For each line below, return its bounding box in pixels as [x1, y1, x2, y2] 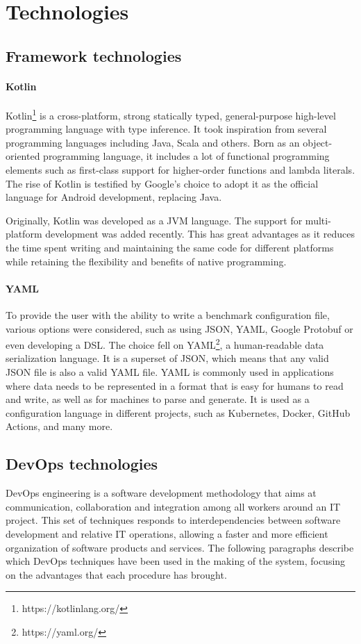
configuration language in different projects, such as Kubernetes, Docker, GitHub [6, 405, 351, 420]
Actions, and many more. [6, 419, 113, 434]
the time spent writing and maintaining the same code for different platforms [6, 240, 334, 254]
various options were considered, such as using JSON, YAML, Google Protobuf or [6, 321, 353, 336]
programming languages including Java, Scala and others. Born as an [6, 135, 300, 149]
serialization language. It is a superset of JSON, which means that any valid [6, 351, 329, 365]
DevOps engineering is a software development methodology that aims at [6, 486, 317, 500]
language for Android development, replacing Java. [6, 190, 222, 204]
